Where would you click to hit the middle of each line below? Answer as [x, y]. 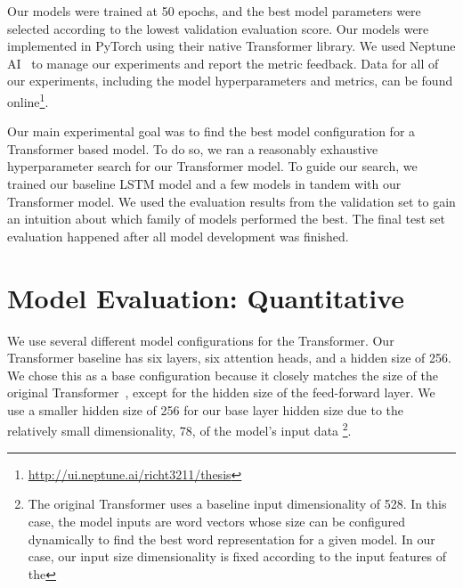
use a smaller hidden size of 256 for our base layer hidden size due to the [206, 409]
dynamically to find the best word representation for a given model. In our [231, 539]
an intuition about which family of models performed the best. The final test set [226, 219]
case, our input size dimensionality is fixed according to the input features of [237, 556]
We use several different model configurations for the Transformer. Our [201, 340]
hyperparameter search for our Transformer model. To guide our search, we [212, 166]
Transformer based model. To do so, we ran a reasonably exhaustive [193, 148]
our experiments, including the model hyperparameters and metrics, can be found [230, 81]
